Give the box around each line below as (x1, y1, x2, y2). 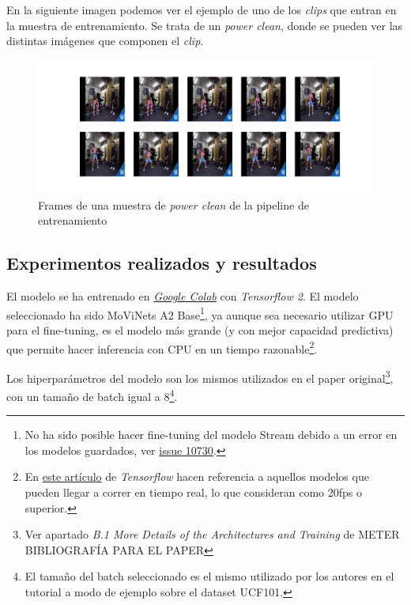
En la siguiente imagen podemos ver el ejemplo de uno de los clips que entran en (6, 2, 397, 17)
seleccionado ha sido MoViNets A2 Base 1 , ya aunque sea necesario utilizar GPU (6, 304, 394, 323)
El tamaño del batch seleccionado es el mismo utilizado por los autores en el (25, 568, 394, 584)
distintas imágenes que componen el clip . (6, 32, 204, 49)
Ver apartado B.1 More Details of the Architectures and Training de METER (25, 526, 400, 543)
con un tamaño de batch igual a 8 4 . (6, 386, 178, 404)
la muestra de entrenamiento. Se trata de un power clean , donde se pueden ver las (6, 17, 403, 33)
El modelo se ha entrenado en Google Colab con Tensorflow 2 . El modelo (6, 288, 359, 304)
